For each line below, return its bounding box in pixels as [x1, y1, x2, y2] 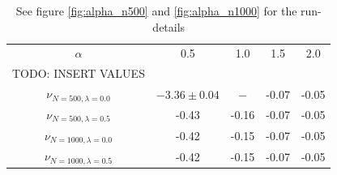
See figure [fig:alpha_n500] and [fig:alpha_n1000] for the [15, 2, 297, 19]
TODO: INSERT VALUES [12, 65, 145, 82]
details [152, 18, 186, 35]
